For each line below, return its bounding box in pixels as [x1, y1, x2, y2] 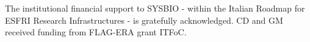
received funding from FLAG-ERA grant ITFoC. [5, 26, 187, 38]
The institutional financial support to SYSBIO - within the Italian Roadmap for [5, 2, 305, 14]
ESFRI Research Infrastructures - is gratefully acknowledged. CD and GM [5, 13, 283, 26]
